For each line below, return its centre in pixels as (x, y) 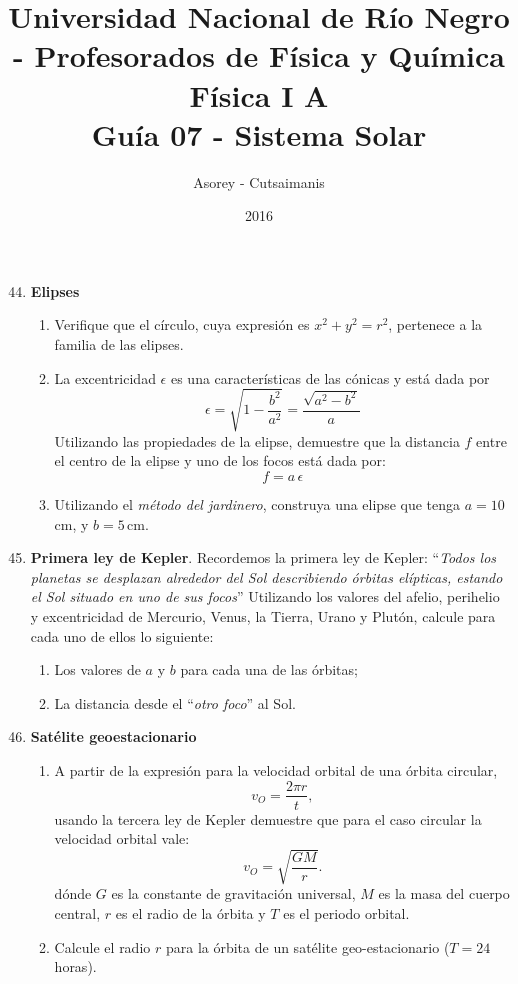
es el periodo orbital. (346, 912)
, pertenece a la (435, 324)
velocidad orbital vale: (122, 838)
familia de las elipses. (119, 344)
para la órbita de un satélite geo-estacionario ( (307, 946)
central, (77, 912)
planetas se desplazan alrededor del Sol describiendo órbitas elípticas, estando (266, 576)
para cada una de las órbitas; (269, 669)
